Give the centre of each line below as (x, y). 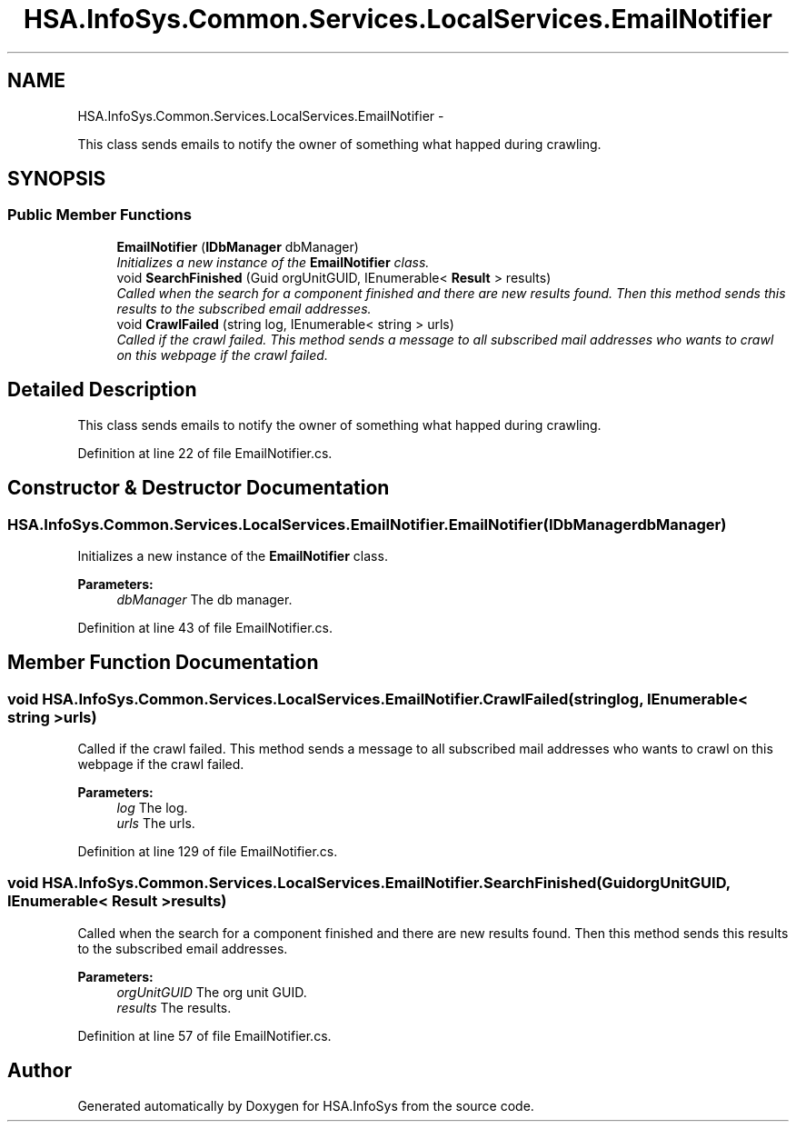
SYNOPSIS (57, 179)
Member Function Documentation (163, 663)
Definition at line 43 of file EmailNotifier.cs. (205, 627)
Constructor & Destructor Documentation (199, 488)
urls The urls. (156, 824)
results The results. (174, 1007)
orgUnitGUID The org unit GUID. (212, 992)
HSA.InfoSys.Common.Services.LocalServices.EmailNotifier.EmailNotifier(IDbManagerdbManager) (367, 524)
